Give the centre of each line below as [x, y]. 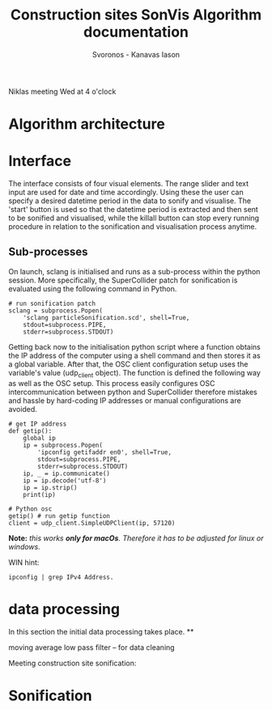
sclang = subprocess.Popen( [56, 310]
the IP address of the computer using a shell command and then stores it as [134, 355]
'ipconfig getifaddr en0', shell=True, [105, 452]
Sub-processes [48, 252]
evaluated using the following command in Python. [93, 288]
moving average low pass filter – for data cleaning [92, 647]
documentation [136, 32]
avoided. [23, 409]
